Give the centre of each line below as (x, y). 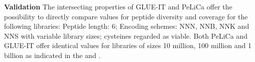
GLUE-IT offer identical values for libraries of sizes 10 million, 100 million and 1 (128, 45)
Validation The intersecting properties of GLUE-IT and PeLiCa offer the (118, 6)
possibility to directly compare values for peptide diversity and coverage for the (126, 16)
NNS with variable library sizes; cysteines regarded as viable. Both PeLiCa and (126, 35)
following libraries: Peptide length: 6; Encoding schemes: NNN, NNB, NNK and (127, 26)
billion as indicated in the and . (52, 55)
